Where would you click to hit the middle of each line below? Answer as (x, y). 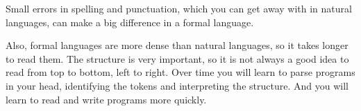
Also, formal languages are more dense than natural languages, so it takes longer (177, 45)
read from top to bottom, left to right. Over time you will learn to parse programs (180, 72)
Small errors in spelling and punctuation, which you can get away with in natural (179, 8)
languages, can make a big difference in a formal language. (130, 22)
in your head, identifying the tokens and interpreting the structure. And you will (177, 85)
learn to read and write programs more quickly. (106, 99)
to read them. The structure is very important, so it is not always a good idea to (177, 58)
